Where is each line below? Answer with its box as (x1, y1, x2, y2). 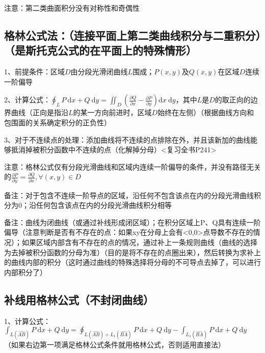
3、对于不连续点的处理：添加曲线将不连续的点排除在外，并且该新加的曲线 (4, 134, 250, 145)
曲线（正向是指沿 (11, 107, 68, 118)
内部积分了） (4, 266, 47, 277)
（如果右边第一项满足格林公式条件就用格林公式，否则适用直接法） (4, 339, 225, 350)
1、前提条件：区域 (4, 66, 65, 77)
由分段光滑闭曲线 (70, 66, 128, 77)
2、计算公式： (4, 94, 50, 105)
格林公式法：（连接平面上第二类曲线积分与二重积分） (4, 27, 261, 43)
